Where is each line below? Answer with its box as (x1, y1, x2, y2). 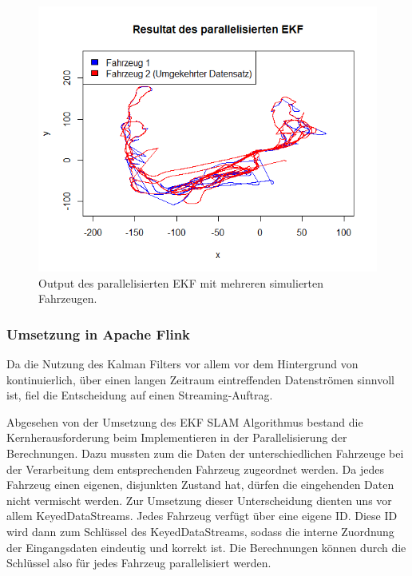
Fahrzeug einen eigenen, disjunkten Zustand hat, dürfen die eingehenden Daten (6, 476, 394, 493)
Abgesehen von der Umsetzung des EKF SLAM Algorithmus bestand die (6, 413, 363, 430)
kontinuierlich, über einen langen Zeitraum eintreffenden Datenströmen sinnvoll (6, 371, 394, 387)
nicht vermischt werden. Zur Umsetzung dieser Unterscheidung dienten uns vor (6, 491, 392, 508)
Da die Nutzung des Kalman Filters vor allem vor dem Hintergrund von (6, 356, 359, 372)
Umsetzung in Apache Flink (6, 324, 191, 344)
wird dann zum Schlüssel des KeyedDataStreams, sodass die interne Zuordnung (6, 523, 394, 539)
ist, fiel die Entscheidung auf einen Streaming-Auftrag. (6, 387, 273, 403)
